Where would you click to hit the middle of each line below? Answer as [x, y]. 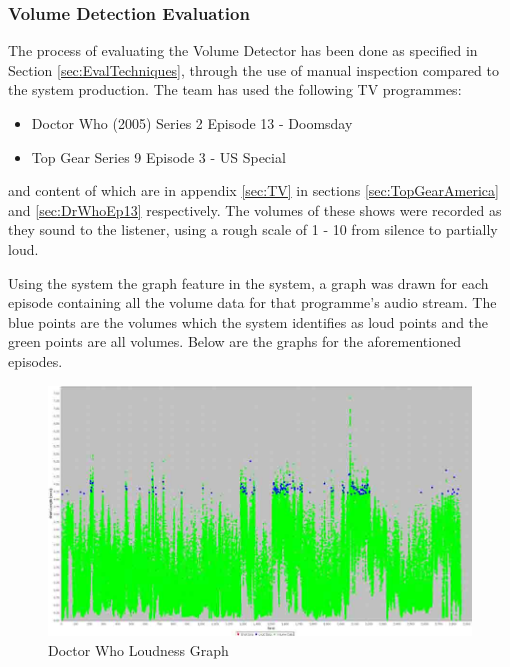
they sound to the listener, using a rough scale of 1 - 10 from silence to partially [253, 229]
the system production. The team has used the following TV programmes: [235, 89]
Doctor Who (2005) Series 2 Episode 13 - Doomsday [192, 123]
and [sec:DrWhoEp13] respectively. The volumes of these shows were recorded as [255, 209]
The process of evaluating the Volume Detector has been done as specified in [243, 50]
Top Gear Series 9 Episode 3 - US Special [158, 156]
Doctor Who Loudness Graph [138, 650]
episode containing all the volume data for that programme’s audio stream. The [252, 302]
